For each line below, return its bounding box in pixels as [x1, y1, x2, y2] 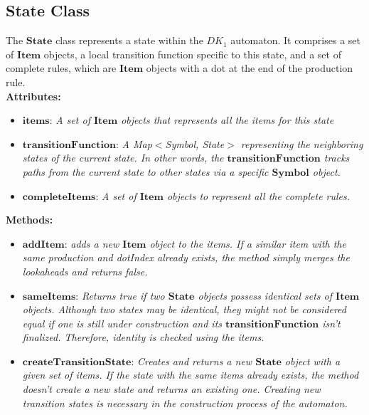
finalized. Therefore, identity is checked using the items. [22, 330, 264, 345]
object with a [284, 353, 341, 368]
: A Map [116, 136, 152, 151]
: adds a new [64, 236, 119, 251]
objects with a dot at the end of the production [146, 61, 353, 75]
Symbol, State [165, 136, 225, 151]
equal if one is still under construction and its [22, 315, 223, 330]
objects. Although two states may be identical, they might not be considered [22, 302, 346, 317]
